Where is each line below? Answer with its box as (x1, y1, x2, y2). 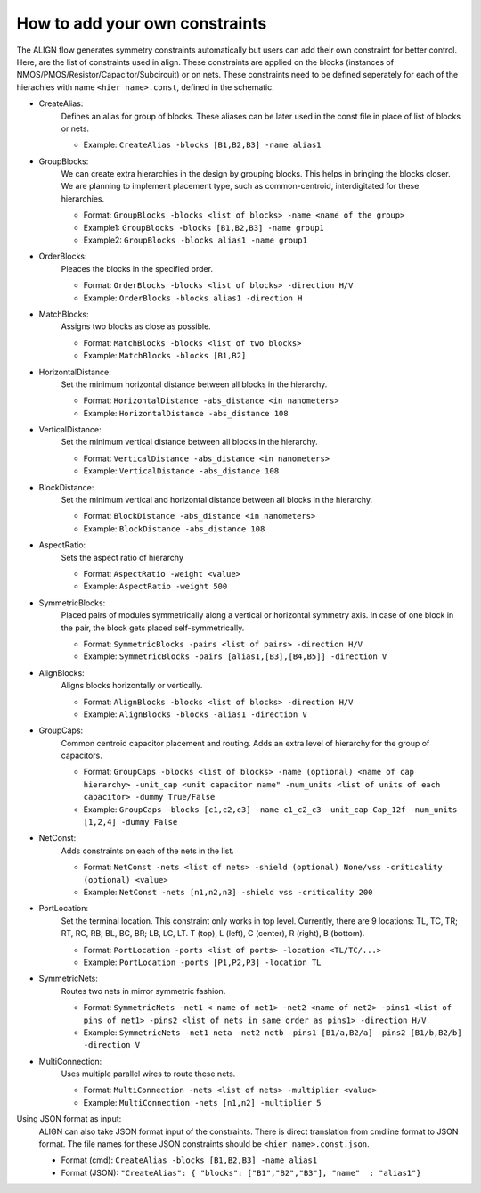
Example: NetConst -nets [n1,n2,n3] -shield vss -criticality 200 (83, 886, 373, 897)
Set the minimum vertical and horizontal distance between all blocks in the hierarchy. (61, 495, 373, 506)
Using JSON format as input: (16, 1114, 122, 1124)
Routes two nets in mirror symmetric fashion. (61, 985, 226, 996)
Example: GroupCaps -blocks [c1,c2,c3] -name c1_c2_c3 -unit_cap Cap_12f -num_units (83, 803, 458, 815)
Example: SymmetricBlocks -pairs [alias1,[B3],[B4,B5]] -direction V (83, 651, 387, 662)
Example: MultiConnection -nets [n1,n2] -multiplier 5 (83, 1097, 322, 1107)
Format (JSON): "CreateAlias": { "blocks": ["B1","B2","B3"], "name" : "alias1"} (61, 1167, 422, 1178)
